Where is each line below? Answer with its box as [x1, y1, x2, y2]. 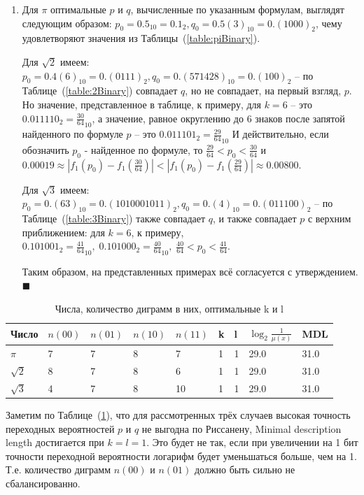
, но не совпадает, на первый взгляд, [185, 83, 342, 98]
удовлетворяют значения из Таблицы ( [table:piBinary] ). [22, 31, 260, 45]
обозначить [22, 142, 69, 157]
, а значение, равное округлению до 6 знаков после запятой [92, 110, 345, 125]
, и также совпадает [213, 211, 297, 225]
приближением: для [22, 224, 105, 239]
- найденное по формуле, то [84, 142, 203, 157]
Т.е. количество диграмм [6, 462, 111, 477]
